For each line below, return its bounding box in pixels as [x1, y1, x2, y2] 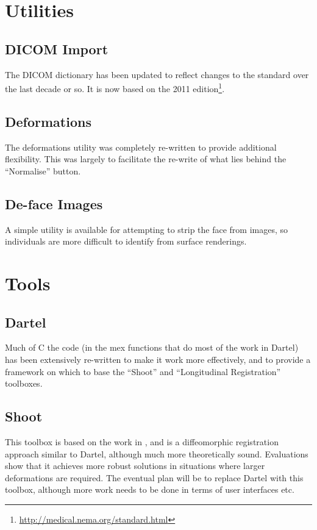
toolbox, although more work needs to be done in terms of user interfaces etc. [5, 483, 294, 496]
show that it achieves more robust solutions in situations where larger [5, 459, 265, 472]
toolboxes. [5, 377, 43, 390]
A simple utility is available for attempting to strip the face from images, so [5, 223, 288, 235]
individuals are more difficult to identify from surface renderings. [5, 235, 247, 248]
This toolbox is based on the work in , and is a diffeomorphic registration [5, 435, 279, 448]
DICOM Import [5, 39, 109, 58]
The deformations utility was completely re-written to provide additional [5, 140, 277, 153]
